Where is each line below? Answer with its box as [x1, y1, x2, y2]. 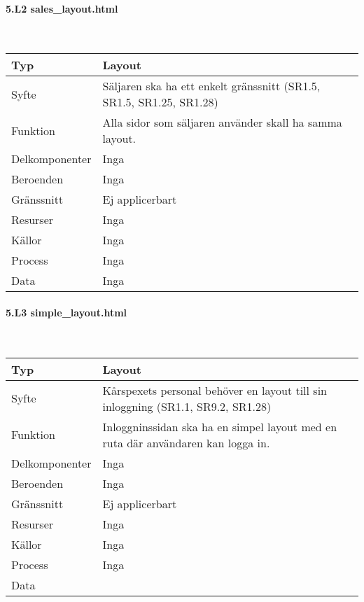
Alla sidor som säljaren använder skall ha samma [102, 114, 342, 131]
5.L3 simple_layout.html [6, 304, 127, 319]
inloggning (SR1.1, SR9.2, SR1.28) [102, 398, 272, 414]
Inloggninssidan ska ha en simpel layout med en [102, 418, 337, 435]
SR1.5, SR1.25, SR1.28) [102, 94, 218, 111]
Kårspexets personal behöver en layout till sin [102, 381, 327, 398]
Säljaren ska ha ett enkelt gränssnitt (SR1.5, [102, 78, 321, 94]
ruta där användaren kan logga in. [102, 434, 270, 451]
